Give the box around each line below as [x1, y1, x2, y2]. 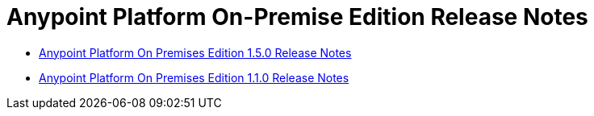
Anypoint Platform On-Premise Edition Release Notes [6, 3, 588, 31]
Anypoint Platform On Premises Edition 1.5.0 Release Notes [39, 45, 352, 60]
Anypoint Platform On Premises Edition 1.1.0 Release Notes [39, 70, 349, 85]
